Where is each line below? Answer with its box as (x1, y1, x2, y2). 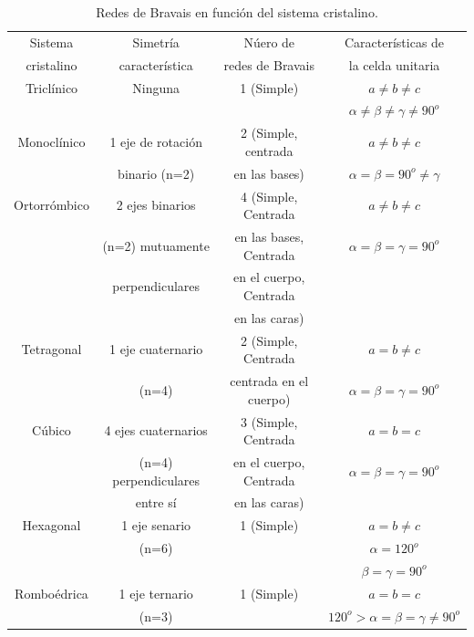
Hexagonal (22, 516, 81, 535)
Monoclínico (17, 132, 86, 151)
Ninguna (132, 78, 180, 97)
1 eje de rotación (109, 132, 202, 151)
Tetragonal (21, 339, 82, 359)
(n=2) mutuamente (102, 235, 210, 255)
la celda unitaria (348, 55, 440, 74)
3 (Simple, (241, 412, 298, 431)
